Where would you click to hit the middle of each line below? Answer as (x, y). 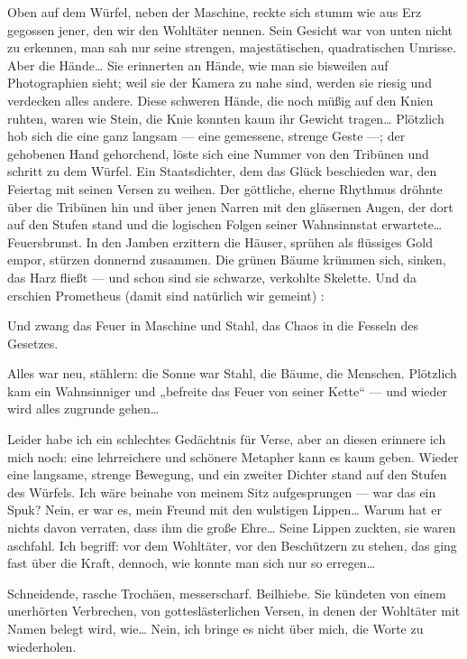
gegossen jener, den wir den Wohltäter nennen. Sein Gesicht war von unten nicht (230, 29)
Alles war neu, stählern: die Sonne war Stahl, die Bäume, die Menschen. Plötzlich (232, 373)
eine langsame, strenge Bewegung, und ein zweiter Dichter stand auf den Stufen (227, 474)
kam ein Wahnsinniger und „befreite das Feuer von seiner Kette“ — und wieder (227, 390)
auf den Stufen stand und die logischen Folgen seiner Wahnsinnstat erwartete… (225, 224)
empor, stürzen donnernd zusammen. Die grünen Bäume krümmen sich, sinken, (227, 260)
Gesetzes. (33, 343)
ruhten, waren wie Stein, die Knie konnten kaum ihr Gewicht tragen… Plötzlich (226, 118)
